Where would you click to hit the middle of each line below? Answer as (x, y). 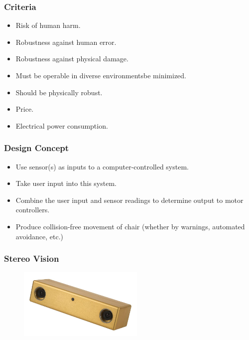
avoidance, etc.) (40, 236)
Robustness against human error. (66, 42)
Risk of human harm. (48, 25)
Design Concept (37, 148)
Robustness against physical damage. (72, 59)
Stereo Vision (32, 258)
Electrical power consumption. (62, 125)
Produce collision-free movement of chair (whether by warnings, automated (130, 226)
